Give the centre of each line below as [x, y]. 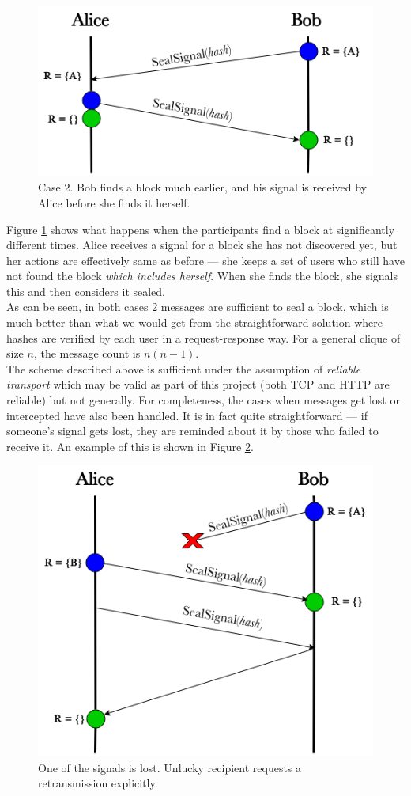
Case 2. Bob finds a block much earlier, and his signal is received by [202, 187]
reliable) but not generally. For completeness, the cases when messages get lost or [203, 400]
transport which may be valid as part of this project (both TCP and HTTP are [198, 384]
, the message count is [87, 353]
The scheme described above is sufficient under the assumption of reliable [184, 368]
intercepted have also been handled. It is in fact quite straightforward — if [187, 415]
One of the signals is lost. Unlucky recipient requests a [170, 767]
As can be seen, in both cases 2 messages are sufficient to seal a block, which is [198, 307]
